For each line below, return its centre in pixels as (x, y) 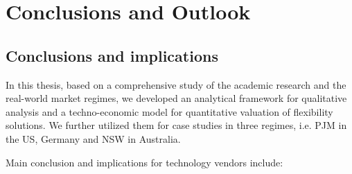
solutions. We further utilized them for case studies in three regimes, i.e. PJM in (176, 125)
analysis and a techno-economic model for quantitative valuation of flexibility (169, 111)
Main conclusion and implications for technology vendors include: (144, 162)
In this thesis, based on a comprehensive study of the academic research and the (176, 84)
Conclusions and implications (112, 55)
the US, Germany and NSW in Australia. (93, 138)
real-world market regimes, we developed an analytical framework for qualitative (176, 98)
